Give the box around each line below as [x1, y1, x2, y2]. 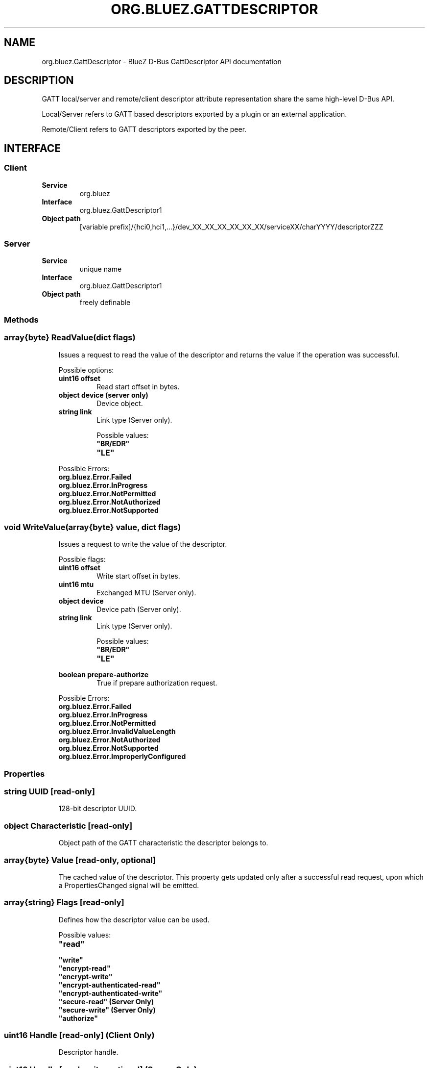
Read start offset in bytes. [96, 382, 180, 391]
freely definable [79, 298, 131, 307]
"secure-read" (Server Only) [58, 997, 154, 1006]
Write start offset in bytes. [96, 572, 180, 581]
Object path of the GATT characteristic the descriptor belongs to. [58, 839, 268, 847]
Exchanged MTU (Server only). [96, 588, 196, 597]
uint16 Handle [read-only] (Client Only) [4, 1030, 155, 1041]
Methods [4, 314, 39, 325]
